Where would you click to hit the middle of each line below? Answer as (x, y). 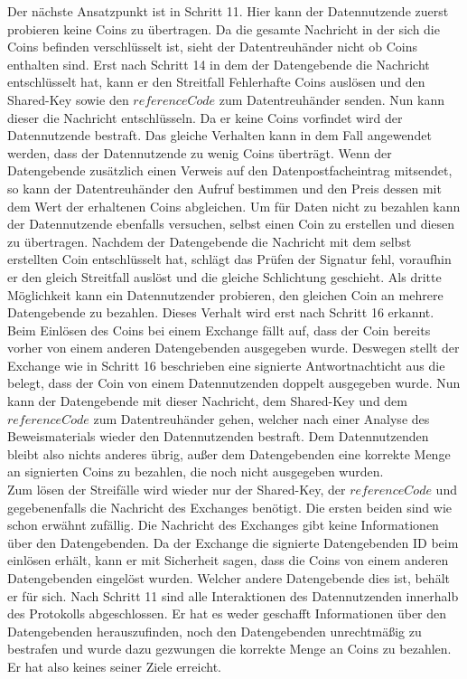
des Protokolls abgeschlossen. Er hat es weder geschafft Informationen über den (227, 613)
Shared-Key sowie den (68, 99)
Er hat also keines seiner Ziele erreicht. (114, 666)
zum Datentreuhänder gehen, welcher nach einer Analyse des (262, 418)
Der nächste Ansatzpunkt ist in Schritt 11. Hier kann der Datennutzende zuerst (228, 11)
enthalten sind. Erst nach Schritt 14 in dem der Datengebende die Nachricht (219, 64)
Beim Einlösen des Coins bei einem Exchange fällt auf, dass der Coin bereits (219, 330)
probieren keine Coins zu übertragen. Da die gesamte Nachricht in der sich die (224, 28)
